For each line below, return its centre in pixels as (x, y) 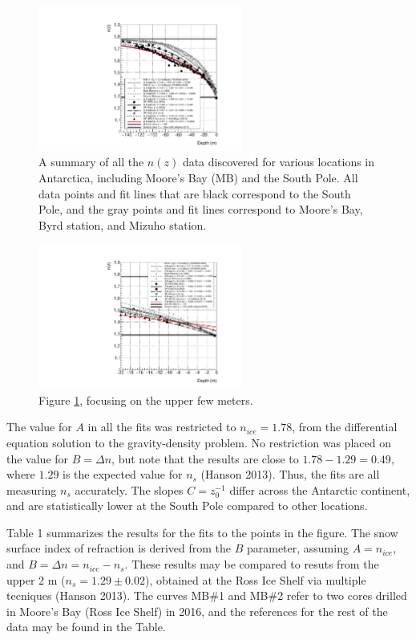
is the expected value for (123, 474)
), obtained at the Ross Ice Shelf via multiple (255, 579)
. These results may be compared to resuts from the (252, 564)
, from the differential (345, 427)
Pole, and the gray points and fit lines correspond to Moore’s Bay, (201, 209)
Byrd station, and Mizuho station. (123, 224)
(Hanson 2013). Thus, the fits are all (290, 474)
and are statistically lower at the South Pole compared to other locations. (187, 505)
